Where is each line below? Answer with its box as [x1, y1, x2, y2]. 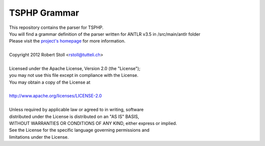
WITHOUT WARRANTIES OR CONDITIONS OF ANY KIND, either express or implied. [9, 121, 177, 126]
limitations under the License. [9, 134, 69, 140]
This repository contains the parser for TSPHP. [9, 24, 104, 30]
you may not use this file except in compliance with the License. [9, 73, 138, 78]
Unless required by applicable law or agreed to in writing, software [9, 107, 144, 113]
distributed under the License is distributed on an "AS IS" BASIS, [9, 113, 139, 120]
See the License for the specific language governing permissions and [9, 127, 150, 133]
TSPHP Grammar [9, 7, 79, 18]
